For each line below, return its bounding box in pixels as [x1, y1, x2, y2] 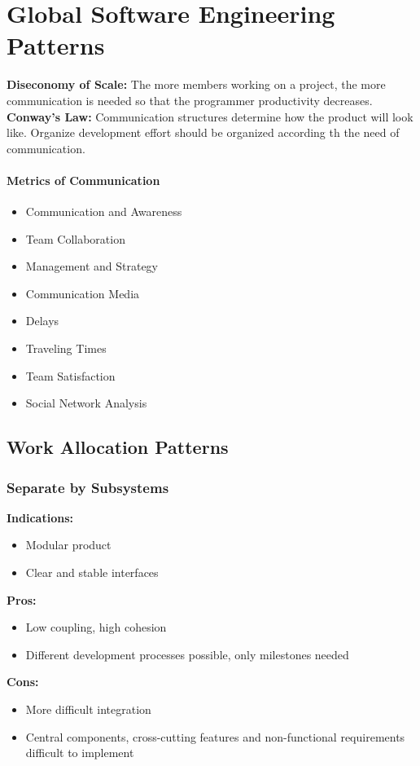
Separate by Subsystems [7, 477, 169, 497]
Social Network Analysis [25, 394, 147, 412]
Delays [25, 312, 59, 329]
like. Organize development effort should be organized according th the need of [7, 124, 400, 141]
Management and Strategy [25, 258, 159, 275]
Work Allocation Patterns [7, 434, 229, 460]
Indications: [7, 508, 73, 526]
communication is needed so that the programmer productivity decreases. [7, 91, 373, 108]
